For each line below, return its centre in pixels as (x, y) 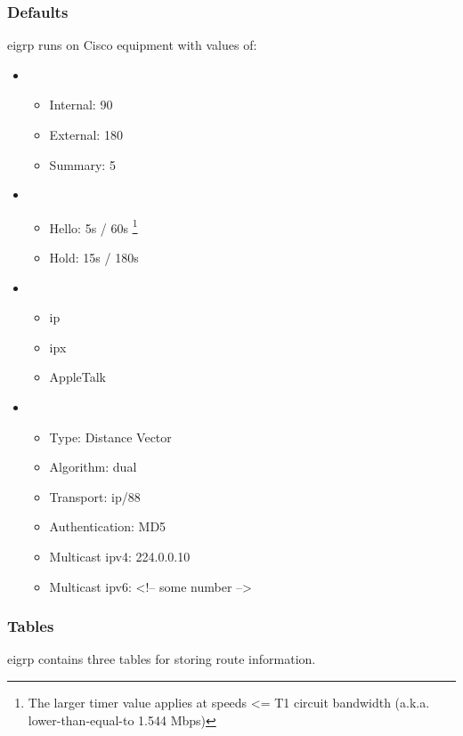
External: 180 (86, 134)
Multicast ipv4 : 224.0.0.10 (120, 556)
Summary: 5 (82, 164)
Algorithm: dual (93, 467)
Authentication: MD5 (108, 526)
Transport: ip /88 (95, 496)
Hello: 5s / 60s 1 (93, 226)
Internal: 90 (81, 105)
